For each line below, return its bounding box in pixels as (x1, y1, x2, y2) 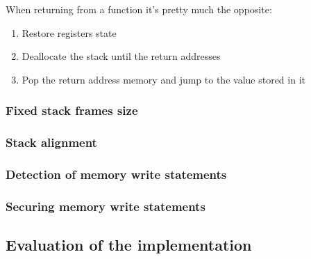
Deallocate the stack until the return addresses (22, 49, 221, 63)
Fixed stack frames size (6, 102, 138, 119)
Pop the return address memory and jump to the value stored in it (22, 72, 305, 86)
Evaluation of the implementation (6, 234, 252, 256)
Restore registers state (22, 25, 117, 40)
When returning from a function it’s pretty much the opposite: (6, 2, 272, 16)
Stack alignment (6, 134, 97, 151)
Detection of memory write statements (6, 165, 227, 182)
